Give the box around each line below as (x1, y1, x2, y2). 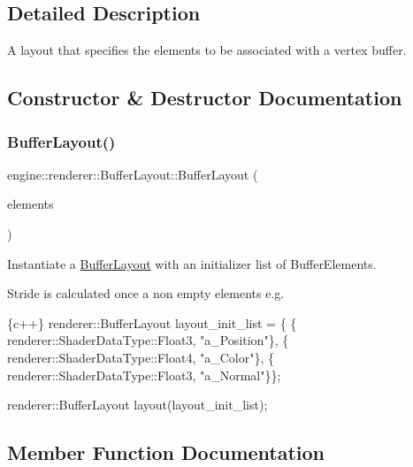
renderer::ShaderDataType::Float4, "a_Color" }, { (7, 348, 275, 366)
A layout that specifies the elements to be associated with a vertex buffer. (7, 41, 407, 59)
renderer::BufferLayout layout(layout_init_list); (7, 395, 268, 414)
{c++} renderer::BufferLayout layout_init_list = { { (7, 313, 297, 332)
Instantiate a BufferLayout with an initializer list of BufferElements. (7, 254, 377, 272)
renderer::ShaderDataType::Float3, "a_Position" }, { (7, 331, 289, 349)
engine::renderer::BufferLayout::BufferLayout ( (7, 165, 258, 183)
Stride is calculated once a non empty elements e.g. (7, 284, 285, 302)
